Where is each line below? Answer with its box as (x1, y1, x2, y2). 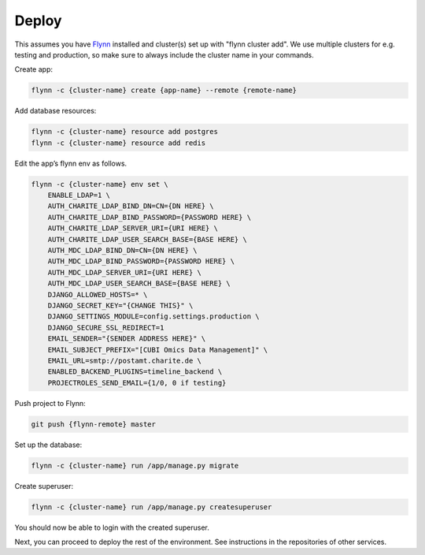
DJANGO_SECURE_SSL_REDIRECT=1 (47, 323, 164, 332)
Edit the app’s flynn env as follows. (14, 158, 128, 168)
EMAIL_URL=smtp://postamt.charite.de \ (47, 356, 202, 365)
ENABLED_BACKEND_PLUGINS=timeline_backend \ (47, 367, 223, 376)
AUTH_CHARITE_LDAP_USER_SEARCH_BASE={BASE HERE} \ (47, 235, 247, 244)
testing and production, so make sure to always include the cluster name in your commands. (14, 50, 314, 59)
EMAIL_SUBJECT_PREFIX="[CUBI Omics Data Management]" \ (47, 345, 268, 354)
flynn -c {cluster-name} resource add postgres (31, 127, 218, 136)
